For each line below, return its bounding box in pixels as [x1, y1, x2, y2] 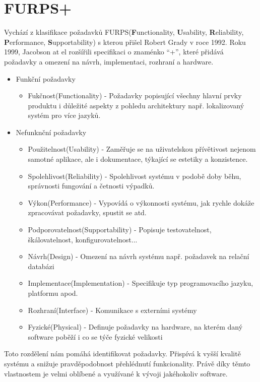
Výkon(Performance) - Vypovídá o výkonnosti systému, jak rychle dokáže [28, 197, 254, 208]
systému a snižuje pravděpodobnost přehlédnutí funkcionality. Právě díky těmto [4, 358, 250, 368]
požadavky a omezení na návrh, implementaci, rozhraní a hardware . [4, 56, 214, 67]
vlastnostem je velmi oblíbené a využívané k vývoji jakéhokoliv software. [4, 368, 228, 378]
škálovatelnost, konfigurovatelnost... [28, 234, 138, 244]
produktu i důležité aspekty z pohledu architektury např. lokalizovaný [28, 100, 244, 110]
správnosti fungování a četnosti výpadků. [28, 180, 155, 191]
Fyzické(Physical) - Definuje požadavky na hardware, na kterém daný [28, 322, 243, 332]
